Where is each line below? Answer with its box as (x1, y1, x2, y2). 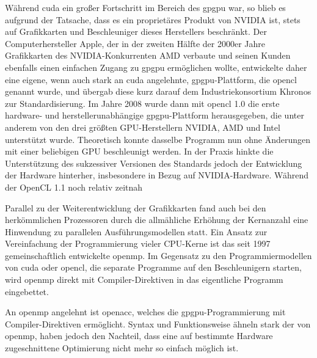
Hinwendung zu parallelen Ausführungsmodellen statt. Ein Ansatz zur (5, 225, 268, 238)
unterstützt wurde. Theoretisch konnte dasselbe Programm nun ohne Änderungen (5, 133, 311, 145)
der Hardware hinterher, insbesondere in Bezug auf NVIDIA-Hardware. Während (5, 169, 309, 181)
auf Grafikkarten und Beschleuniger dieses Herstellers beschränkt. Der (5, 25, 268, 38)
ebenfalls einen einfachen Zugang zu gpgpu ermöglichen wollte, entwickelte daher (5, 60, 307, 73)
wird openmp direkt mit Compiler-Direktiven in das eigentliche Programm (5, 273, 283, 286)
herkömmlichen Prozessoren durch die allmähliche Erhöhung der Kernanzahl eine (5, 213, 308, 226)
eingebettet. (5, 285, 49, 298)
